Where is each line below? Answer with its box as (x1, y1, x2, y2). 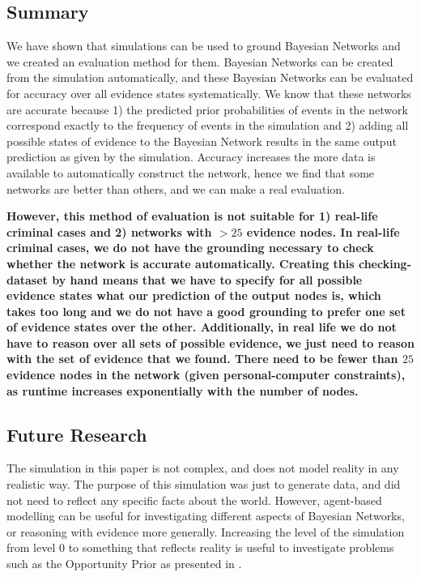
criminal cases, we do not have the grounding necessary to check (6, 239, 374, 256)
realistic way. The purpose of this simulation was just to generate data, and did (6, 476, 401, 493)
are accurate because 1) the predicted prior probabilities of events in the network (6, 100, 408, 118)
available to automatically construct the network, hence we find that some (6, 164, 375, 181)
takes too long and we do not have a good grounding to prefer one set (6, 302, 406, 319)
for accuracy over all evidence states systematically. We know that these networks (6, 84, 411, 101)
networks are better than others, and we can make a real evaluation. (6, 180, 345, 197)
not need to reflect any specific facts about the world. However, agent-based (6, 491, 382, 508)
